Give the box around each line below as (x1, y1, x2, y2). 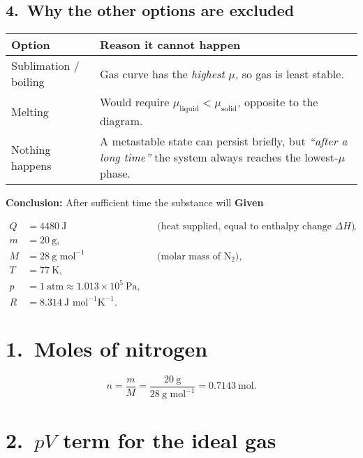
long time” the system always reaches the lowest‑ (100, 149, 339, 166)
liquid (179, 105, 200, 113)
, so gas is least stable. (235, 65, 344, 82)
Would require (100, 94, 170, 110)
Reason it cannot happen (100, 36, 241, 53)
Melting (11, 103, 49, 120)
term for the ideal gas (63, 426, 276, 455)
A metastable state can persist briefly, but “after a (100, 133, 348, 150)
